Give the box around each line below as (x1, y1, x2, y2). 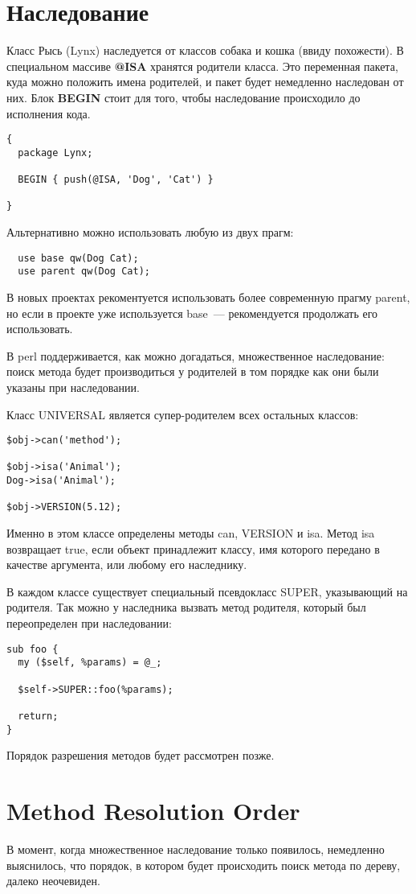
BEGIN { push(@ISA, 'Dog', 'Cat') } (18, 174, 214, 186)
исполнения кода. (6, 105, 91, 122)
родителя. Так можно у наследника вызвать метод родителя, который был (6, 599, 366, 616)
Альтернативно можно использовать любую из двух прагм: (6, 224, 294, 241)
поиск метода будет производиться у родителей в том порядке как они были (6, 363, 379, 380)
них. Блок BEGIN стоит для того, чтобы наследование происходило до (6, 89, 361, 105)
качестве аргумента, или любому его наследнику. (6, 556, 247, 573)
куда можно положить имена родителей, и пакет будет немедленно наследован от (6, 73, 404, 90)
